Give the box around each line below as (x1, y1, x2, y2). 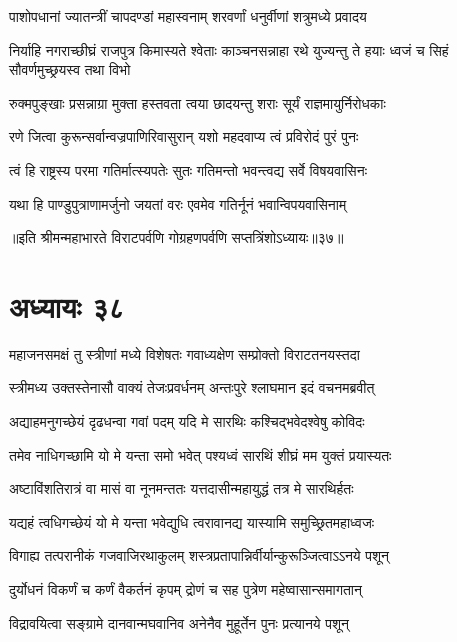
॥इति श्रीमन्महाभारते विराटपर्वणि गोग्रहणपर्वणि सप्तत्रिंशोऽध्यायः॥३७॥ (9, 227, 344, 248)
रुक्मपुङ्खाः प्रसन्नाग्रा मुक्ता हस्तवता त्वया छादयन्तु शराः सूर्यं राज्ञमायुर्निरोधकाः (9, 92, 386, 113)
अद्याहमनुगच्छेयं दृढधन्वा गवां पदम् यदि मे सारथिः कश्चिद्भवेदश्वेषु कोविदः (9, 411, 365, 432)
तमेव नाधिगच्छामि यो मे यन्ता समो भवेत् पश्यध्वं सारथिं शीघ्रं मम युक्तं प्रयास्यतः (9, 444, 392, 465)
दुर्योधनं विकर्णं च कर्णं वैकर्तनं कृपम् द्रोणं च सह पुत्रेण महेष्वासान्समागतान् (9, 579, 362, 600)
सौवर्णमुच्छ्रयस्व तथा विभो (9, 59, 131, 80)
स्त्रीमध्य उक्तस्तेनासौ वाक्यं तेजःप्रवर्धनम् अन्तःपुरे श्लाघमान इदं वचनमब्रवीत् (9, 377, 375, 398)
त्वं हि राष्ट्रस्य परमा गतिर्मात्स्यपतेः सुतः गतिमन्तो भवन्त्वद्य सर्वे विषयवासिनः (9, 159, 367, 180)
